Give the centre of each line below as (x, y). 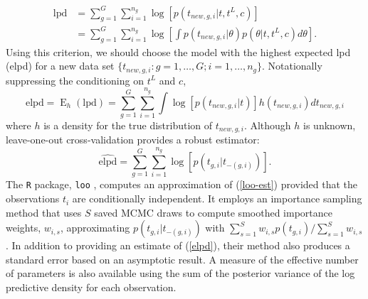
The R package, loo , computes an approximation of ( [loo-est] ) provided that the (182, 184)
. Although (267, 125)
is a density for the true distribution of (128, 125)
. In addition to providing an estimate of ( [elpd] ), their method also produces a (178, 245)
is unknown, (330, 125)
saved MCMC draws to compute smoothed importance (213, 212)
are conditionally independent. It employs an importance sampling (217, 199)
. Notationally (292, 66)
